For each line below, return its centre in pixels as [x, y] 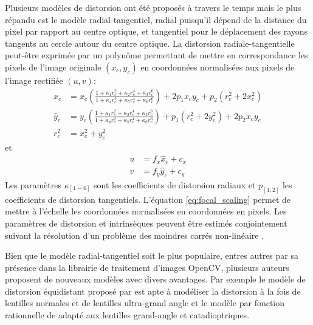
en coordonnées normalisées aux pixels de [218, 67]
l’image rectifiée [34, 80]
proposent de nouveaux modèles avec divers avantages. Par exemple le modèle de [155, 279]
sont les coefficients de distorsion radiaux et [175, 184]
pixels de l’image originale [53, 67]
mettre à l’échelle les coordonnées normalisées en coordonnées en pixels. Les [146, 211]
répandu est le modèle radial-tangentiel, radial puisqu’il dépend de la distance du [156, 19]
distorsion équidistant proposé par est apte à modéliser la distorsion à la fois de [153, 291]
